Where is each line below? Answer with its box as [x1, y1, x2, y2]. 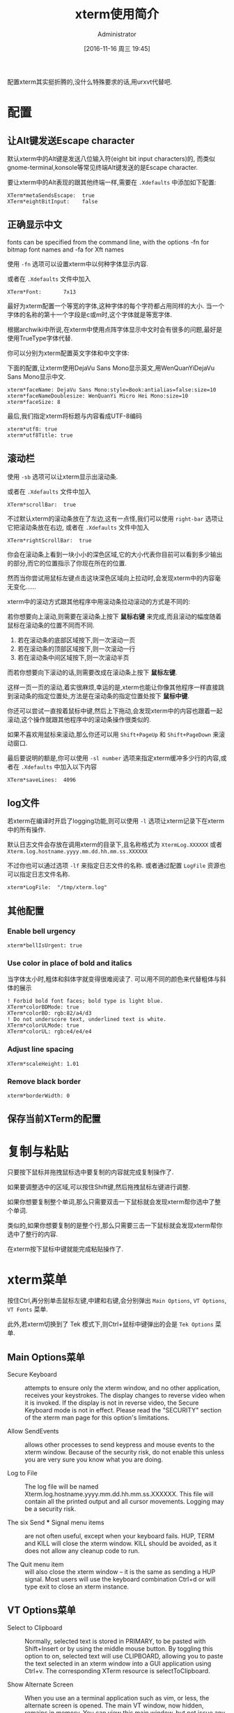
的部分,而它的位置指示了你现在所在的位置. [7, 558, 127, 567]
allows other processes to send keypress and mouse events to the [24, 1440, 214, 1449]
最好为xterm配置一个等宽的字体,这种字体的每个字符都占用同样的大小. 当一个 [7, 301, 225, 310]
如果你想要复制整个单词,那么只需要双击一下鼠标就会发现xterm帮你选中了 [7, 1198, 215, 1206]
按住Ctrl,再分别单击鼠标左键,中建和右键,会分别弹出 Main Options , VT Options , [7, 1296, 227, 1305]
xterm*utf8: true [7, 426, 58, 433]
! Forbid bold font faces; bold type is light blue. [7, 997, 164, 1005]
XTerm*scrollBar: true [7, 501, 77, 508]
